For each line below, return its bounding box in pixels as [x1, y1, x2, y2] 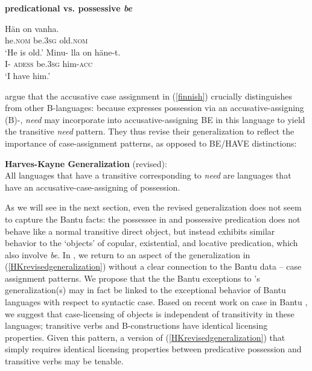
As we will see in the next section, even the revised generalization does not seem [5, 201, 302, 214]
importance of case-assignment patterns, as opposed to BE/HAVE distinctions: [5, 136, 297, 149]
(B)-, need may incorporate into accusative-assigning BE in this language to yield [5, 113, 305, 125]
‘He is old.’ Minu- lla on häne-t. [5, 45, 121, 58]
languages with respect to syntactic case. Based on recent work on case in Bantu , [5, 296, 308, 308]
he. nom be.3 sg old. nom [5, 34, 88, 46]
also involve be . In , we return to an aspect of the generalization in [5, 248, 250, 261]
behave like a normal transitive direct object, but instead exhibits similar [5, 224, 275, 237]
